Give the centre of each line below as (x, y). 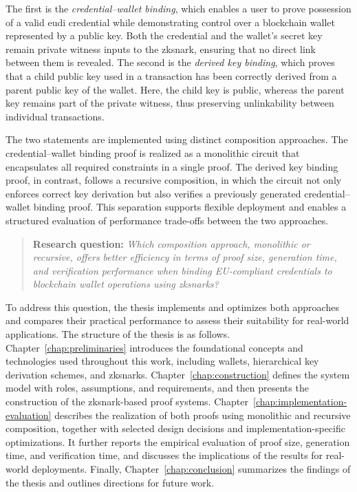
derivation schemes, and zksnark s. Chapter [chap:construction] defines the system (178, 374)
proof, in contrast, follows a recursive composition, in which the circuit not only (174, 180)
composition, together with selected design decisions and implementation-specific (175, 428)
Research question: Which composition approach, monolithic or (171, 243)
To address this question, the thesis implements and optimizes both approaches (172, 307)
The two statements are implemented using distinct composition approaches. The (177, 139)
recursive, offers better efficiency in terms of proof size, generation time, (185, 257)
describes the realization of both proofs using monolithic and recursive (203, 415)
